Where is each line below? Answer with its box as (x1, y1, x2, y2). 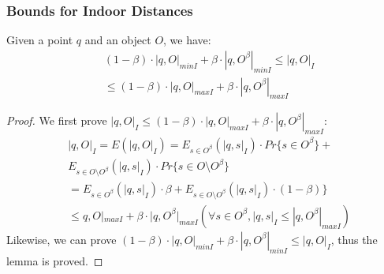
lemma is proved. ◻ (6, 252, 103, 268)
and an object (84, 32, 151, 48)
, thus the (330, 231, 378, 247)
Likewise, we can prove (6, 231, 117, 247)
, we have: (163, 32, 211, 48)
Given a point (6, 32, 73, 48)
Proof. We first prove (6, 112, 107, 129)
